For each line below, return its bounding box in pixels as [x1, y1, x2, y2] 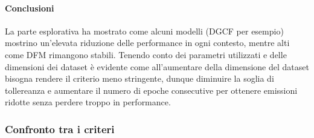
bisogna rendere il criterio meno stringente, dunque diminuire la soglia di [5, 72, 274, 85]
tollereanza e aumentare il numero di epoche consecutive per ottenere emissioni [5, 84, 298, 96]
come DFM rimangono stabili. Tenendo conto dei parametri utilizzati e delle [5, 48, 287, 61]
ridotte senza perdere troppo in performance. [5, 96, 171, 108]
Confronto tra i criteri [5, 121, 115, 136]
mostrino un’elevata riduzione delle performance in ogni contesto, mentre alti [5, 36, 290, 49]
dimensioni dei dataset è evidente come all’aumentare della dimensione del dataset [5, 60, 309, 73]
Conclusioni [5, 1, 54, 14]
